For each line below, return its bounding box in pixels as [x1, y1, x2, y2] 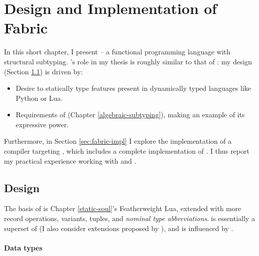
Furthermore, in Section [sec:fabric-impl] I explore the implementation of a [4, 136, 232, 146]
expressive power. [15, 119, 69, 129]
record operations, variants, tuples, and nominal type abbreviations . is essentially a [4, 213, 255, 224]
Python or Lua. [15, 92, 63, 103]
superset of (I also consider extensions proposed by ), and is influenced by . [4, 223, 234, 233]
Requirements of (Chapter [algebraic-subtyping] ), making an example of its [15, 109, 245, 120]
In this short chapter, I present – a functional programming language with [4, 46, 231, 57]
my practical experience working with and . [4, 155, 136, 166]
